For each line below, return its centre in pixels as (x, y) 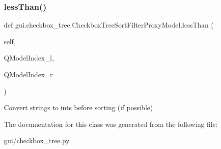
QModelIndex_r (28, 74)
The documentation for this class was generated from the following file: (111, 124)
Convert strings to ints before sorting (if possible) (79, 107)
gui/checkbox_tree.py (37, 140)
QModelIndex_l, (29, 58)
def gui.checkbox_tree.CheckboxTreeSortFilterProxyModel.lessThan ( (109, 25)
